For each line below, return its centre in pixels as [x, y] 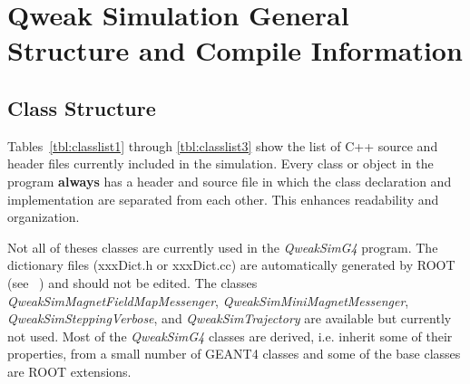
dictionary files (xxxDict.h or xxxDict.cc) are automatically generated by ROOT [231, 265]
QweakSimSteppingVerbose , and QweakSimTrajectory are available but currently [230, 318]
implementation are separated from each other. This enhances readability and [223, 199]
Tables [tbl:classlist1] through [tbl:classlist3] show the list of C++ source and [223, 145]
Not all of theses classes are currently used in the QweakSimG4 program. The [223, 247]
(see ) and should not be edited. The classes [132, 282]
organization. [44, 217]
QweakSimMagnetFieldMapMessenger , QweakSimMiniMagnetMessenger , [208, 300]
